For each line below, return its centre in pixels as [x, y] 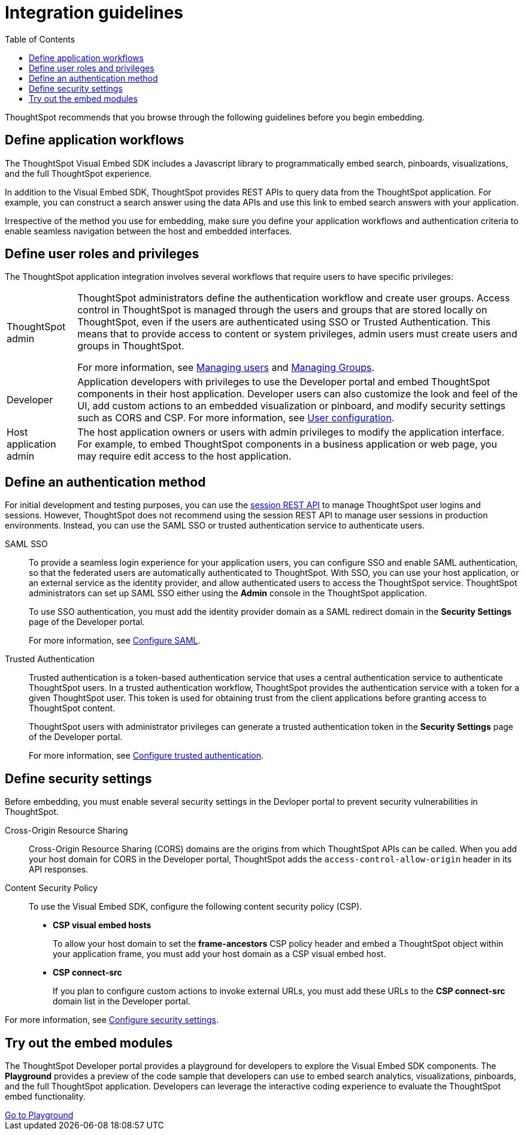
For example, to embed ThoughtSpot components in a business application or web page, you [287, 444]
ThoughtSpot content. [72, 708]
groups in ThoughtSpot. [131, 346]
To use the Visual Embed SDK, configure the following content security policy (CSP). [196, 907]
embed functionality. [45, 1096]
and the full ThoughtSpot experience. [78, 173]
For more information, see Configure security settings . [112, 1020]
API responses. [59, 870]
